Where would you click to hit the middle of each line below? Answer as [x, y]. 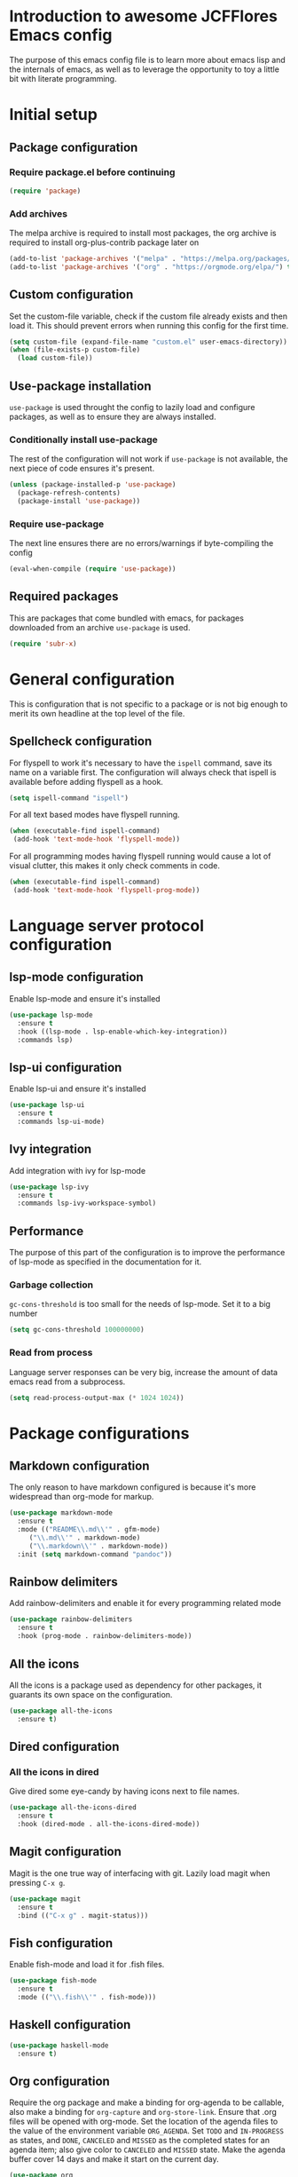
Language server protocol [107, 926]
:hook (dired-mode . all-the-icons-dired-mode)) [109, 1825]
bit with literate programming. [63, 78]
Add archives [39, 213]
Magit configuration [66, 1852]
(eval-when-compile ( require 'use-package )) [93, 569]
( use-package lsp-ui [47, 1105]
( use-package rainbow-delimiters [71, 1619]
